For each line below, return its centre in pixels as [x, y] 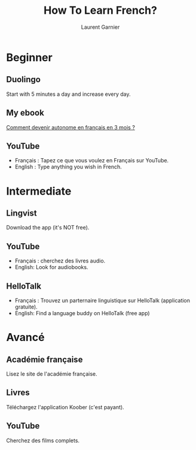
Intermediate [39, 191]
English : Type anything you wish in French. [68, 167]
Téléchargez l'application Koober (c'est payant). [65, 407]
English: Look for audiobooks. [51, 267]
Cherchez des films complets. [43, 440]
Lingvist [22, 213]
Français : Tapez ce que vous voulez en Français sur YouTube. [92, 161]
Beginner [29, 57]
